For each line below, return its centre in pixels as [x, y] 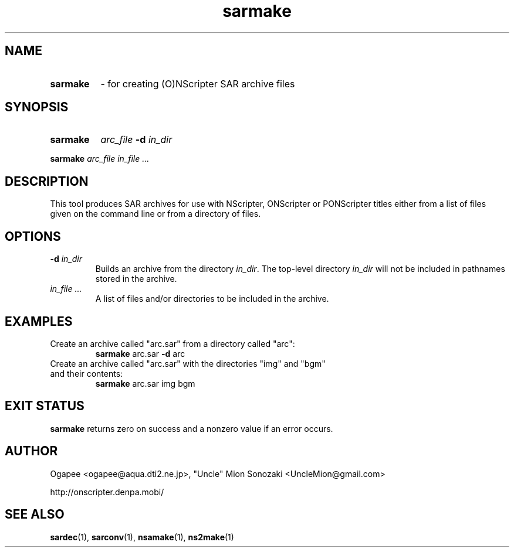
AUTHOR [31, 451]
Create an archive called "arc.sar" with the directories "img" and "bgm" [188, 363]
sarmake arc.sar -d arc [140, 353]
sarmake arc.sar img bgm [145, 383]
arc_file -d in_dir [136, 140]
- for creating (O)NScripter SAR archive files [198, 84]
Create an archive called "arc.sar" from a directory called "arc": [173, 343]
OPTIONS [33, 236]
